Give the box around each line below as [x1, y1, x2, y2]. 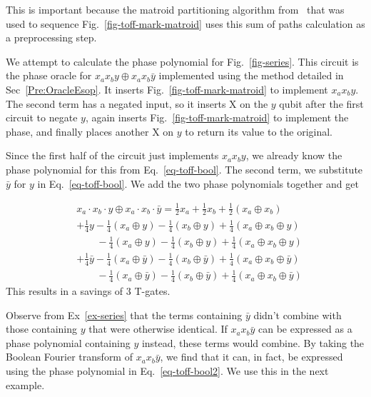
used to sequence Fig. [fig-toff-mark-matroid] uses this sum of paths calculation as [6, 16, 365, 31]
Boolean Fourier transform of [6, 349, 133, 364]
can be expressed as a [258, 321, 352, 336]
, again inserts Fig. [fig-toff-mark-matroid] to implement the [85, 110, 349, 125]
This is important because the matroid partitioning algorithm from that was [6, 2, 345, 16]
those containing [6, 321, 78, 336]
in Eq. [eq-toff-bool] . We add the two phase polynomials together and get [37, 176, 359, 191]
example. [6, 377, 45, 392]
